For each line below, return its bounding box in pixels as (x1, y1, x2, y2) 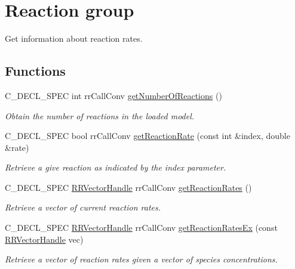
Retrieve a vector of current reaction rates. (5, 201, 161, 214)
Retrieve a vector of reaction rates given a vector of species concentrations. (5, 253, 278, 265)
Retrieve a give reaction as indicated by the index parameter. (5, 161, 226, 174)
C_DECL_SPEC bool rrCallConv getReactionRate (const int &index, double (5, 129, 290, 142)
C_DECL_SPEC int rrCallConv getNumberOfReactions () (5, 89, 222, 101)
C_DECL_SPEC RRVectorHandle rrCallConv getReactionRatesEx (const (5, 221, 278, 234)
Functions (5, 61, 66, 80)
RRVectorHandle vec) (5, 233, 84, 245)
